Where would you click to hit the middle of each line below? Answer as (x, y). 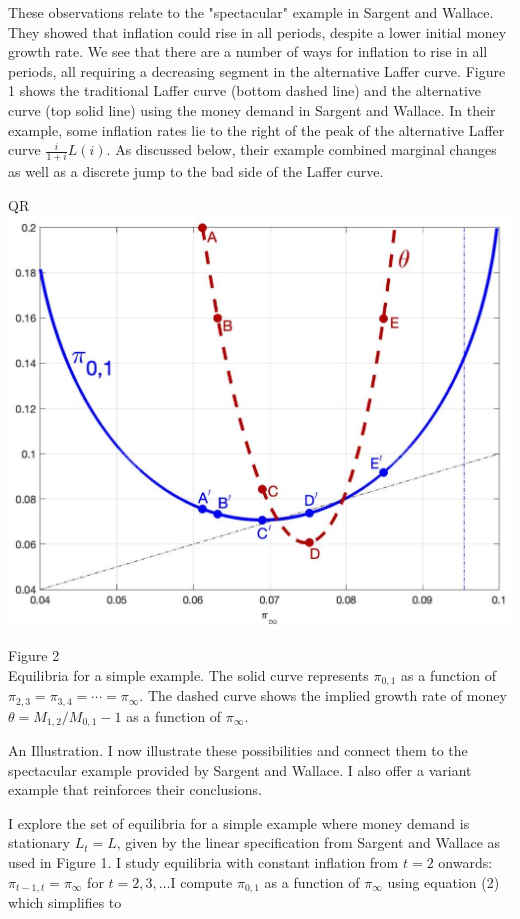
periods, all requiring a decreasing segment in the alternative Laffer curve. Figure (257, 70)
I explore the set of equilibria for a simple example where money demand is (239, 822)
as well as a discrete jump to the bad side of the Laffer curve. (196, 171)
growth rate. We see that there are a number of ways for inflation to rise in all (248, 51)
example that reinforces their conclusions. (135, 789)
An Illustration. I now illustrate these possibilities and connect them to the (238, 750)
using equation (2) (443, 881)
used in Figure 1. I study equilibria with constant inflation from (203, 862)
